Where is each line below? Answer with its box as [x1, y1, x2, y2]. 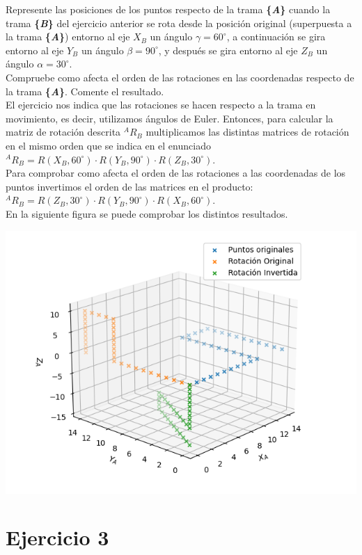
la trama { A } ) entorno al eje [6, 29, 130, 44]
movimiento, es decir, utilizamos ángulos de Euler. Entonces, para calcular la [6, 111, 333, 125]
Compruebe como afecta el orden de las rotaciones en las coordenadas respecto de [6, 70, 354, 84]
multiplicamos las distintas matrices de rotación [145, 124, 349, 139]
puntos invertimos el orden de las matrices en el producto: [6, 179, 253, 193]
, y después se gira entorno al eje [158, 42, 298, 57]
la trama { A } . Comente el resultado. [6, 83, 164, 98]
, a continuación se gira [226, 29, 326, 44]
